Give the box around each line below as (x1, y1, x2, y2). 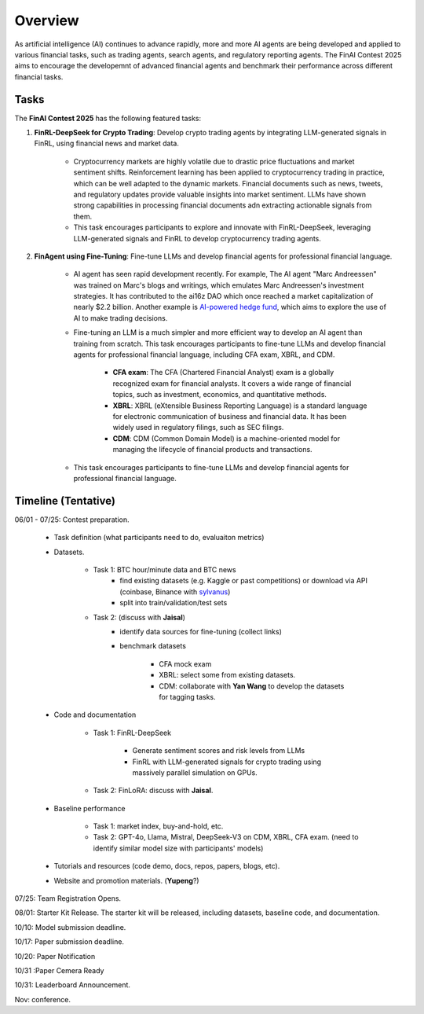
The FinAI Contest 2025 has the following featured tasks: (14, 113, 202, 123)
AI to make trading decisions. (73, 313, 168, 322)
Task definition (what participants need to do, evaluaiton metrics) (53, 533, 265, 542)
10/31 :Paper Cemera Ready (14, 965, 104, 975)
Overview (14, 12, 79, 29)
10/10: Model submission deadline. (14, 922, 126, 931)
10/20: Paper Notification (14, 951, 96, 961)
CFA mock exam (159, 659, 212, 668)
